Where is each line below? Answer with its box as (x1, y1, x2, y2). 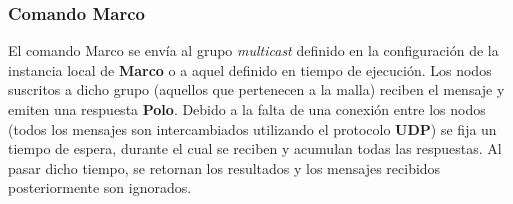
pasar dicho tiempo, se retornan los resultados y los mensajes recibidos (8, 157, 441, 178)
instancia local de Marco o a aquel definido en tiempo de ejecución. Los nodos (8, 59, 492, 80)
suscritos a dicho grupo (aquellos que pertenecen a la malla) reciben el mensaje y (8, 79, 505, 100)
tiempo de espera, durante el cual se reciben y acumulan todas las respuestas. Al (8, 138, 502, 159)
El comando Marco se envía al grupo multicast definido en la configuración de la (8, 40, 499, 61)
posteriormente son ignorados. (8, 177, 192, 198)
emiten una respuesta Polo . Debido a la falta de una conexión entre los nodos (8, 99, 486, 119)
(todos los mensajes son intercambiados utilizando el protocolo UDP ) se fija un (8, 118, 497, 139)
